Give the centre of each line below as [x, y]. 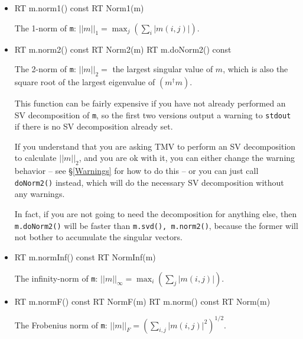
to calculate [35, 158]
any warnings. [40, 194]
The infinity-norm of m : [56, 278]
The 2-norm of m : [45, 69]
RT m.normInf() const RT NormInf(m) [85, 256]
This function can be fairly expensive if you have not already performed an [150, 103]
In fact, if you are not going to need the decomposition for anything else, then [156, 214]
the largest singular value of [163, 69]
